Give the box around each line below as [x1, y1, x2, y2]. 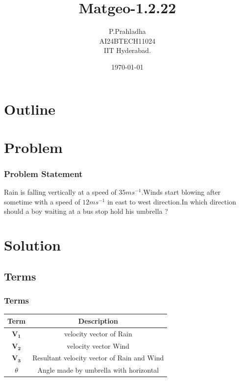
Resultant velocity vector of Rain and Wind [32, 353, 164, 363]
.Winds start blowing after [141, 187, 221, 197]
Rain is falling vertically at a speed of [4, 187, 117, 197]
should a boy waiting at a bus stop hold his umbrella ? [4, 206, 168, 216]
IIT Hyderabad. [103, 45, 151, 55]
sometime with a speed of [4, 196, 80, 206]
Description [78, 315, 118, 326]
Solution [4, 235, 61, 255]
